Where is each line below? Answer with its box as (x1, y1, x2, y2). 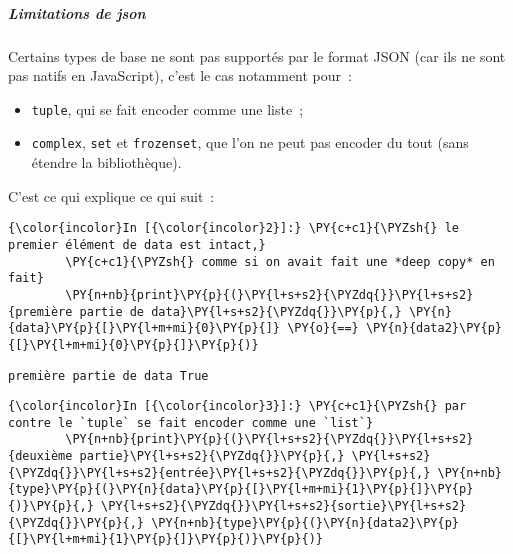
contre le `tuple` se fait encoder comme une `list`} (8, 415, 374, 430)
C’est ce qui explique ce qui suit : (8, 185, 215, 206)
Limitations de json (8, 2, 146, 23)
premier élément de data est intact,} (8, 237, 266, 252)
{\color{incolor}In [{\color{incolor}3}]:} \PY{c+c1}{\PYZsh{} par (8, 399, 467, 414)
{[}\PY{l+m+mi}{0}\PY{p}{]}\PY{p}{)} (8, 337, 259, 352)
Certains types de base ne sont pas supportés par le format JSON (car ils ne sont (8, 45, 506, 66)
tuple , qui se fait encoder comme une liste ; (31, 98, 304, 119)
